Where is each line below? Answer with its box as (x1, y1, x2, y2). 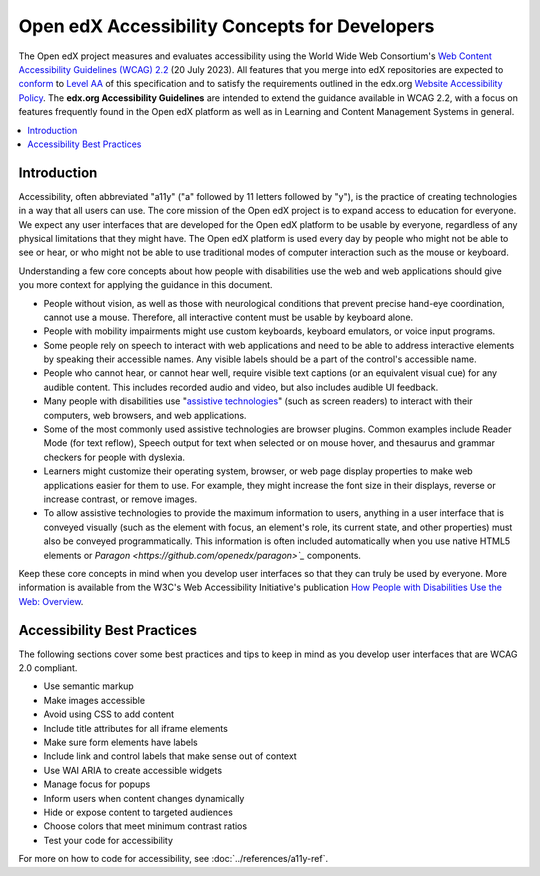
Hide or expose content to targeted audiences (43, 806, 234, 818)
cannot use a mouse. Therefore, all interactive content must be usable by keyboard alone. (43, 311, 414, 323)
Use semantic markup (43, 680, 134, 692)
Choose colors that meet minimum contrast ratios (43, 820, 248, 832)
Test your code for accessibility (43, 834, 174, 846)
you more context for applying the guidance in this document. (18, 279, 274, 291)
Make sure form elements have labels (43, 736, 199, 748)
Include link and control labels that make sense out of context (43, 750, 297, 762)
